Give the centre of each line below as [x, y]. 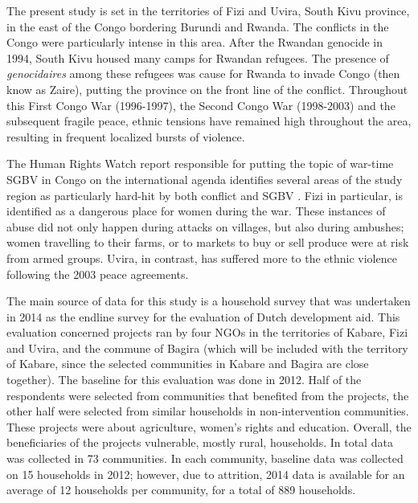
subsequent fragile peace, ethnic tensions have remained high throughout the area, [209, 121]
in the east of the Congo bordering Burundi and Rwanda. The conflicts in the [198, 26]
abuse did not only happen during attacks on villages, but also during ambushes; [205, 226]
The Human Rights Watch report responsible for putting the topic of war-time [200, 164]
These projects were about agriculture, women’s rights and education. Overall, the [209, 426]
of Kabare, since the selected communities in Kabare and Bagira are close [188, 364]
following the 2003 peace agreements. [98, 274]
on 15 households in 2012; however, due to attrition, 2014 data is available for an [206, 474]
